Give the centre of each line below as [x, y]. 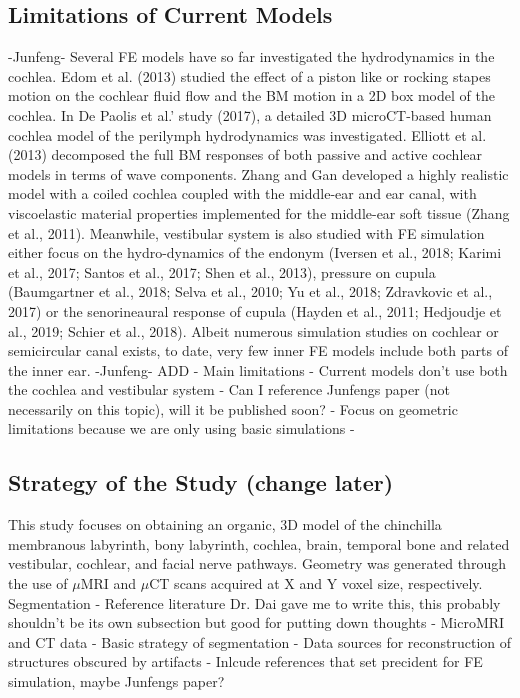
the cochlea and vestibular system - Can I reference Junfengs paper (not [229, 389]
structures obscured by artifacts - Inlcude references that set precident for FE [245, 661]
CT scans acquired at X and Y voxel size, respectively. [316, 583]
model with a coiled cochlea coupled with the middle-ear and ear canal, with [242, 193]
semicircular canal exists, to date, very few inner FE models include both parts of [258, 350]
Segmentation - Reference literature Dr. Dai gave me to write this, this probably [254, 602]
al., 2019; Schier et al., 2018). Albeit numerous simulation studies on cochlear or [253, 330]
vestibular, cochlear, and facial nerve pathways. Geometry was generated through [257, 563]
